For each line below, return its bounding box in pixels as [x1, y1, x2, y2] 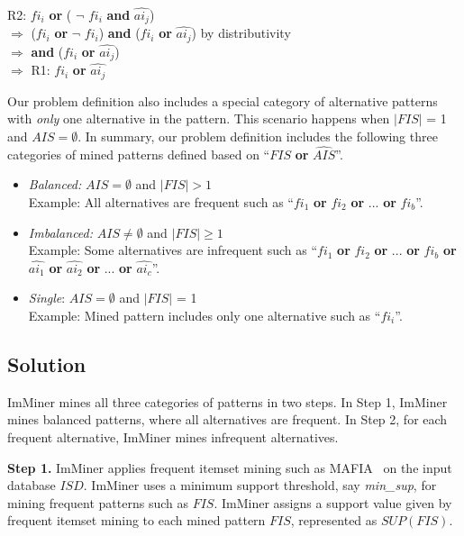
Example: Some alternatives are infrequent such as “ [28, 241, 317, 259]
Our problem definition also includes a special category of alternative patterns [7, 91, 438, 110]
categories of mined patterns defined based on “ [7, 144, 270, 163]
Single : [28, 288, 66, 307]
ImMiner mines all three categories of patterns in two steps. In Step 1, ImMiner [7, 392, 448, 411]
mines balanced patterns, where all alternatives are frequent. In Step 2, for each [7, 410, 448, 429]
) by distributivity [191, 23, 291, 42]
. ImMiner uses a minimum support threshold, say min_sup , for [83, 476, 437, 495]
